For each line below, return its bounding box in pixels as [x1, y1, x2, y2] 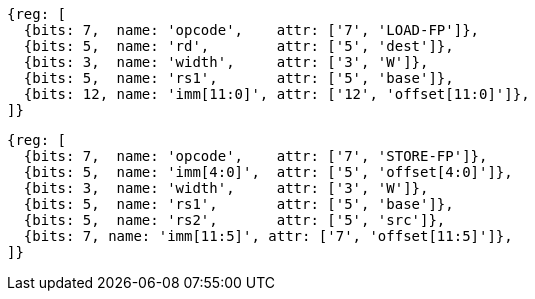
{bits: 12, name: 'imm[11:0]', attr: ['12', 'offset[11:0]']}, [23, 86, 530, 102]
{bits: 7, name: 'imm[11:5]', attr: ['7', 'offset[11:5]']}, [23, 228, 513, 244]
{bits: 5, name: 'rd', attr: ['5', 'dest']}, [23, 38, 454, 54]
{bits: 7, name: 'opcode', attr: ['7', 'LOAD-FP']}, [23, 22, 480, 38]
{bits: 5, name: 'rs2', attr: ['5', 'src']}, [23, 212, 446, 228]
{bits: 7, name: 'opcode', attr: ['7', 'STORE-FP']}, [23, 148, 488, 164]
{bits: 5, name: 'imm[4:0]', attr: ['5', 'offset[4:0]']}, [23, 164, 513, 180]
